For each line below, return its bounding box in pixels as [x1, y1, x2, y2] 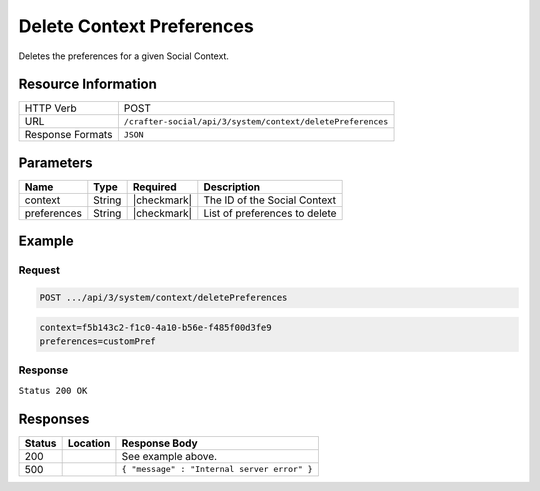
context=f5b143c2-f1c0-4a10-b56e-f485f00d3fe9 [39, 321, 272, 333]
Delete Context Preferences [18, 15, 254, 37]
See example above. [121, 449, 218, 463]
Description [203, 180, 261, 194]
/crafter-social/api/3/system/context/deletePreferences [123, 116, 389, 127]
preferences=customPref [39, 336, 157, 347]
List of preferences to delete [203, 206, 337, 220]
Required [132, 180, 177, 194]
